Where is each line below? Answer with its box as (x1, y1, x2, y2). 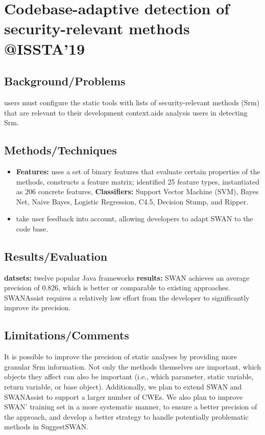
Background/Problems (4, 73, 126, 89)
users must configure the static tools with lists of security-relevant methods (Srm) (4, 97, 260, 107)
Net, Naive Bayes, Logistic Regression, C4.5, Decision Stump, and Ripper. (16, 196, 248, 207)
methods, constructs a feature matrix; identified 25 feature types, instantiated (16, 176, 259, 187)
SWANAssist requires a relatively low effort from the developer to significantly (4, 292, 250, 303)
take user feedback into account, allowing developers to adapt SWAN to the (16, 213, 253, 224)
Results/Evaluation (4, 248, 108, 264)
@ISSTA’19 (4, 38, 85, 59)
